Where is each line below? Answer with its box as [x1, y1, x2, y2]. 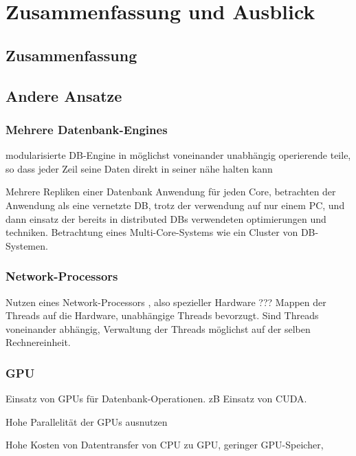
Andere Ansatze [5, 85, 122, 106]
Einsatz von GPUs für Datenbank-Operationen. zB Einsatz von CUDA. [5, 391, 307, 406]
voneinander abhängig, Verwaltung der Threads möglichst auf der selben [5, 321, 311, 336]
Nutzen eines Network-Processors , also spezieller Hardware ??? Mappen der [5, 294, 326, 309]
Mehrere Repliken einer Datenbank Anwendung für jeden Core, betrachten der [5, 184, 336, 199]
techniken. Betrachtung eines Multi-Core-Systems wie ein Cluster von [5, 225, 298, 239]
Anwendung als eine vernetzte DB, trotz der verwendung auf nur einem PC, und [5, 197, 345, 212]
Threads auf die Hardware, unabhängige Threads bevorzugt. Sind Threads [5, 308, 319, 323]
